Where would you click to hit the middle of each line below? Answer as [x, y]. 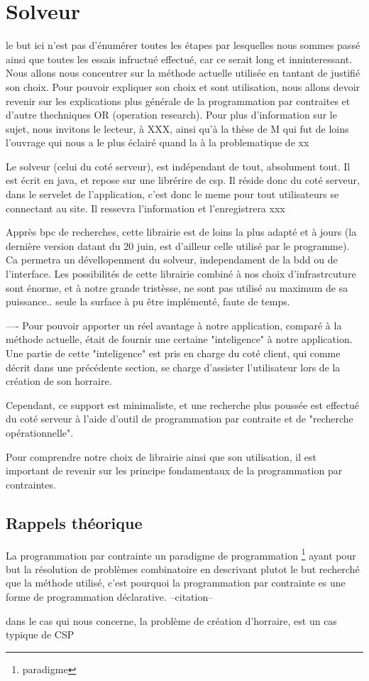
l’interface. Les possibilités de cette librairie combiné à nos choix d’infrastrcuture [181, 274]
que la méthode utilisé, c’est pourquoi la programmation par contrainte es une [176, 583]
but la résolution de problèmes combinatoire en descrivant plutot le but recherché [183, 568]
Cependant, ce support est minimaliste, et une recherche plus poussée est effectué [182, 404]
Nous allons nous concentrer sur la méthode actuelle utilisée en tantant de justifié [183, 73]
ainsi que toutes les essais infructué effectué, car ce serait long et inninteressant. [179, 59]
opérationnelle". [40, 432]
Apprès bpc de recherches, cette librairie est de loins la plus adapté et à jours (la [181, 232]
